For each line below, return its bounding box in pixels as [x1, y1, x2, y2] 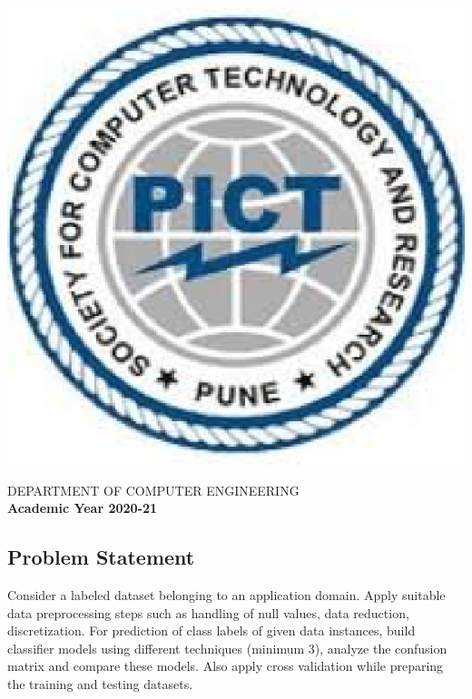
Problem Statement [7, 543, 195, 571]
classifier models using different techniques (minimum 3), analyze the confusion [7, 638, 447, 657]
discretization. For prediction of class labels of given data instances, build [7, 621, 416, 640]
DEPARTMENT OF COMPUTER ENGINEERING [7, 480, 300, 499]
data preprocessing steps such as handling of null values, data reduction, [7, 603, 409, 622]
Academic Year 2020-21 [7, 498, 158, 517]
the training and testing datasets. [7, 674, 193, 693]
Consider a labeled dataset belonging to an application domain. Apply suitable [7, 585, 446, 604]
